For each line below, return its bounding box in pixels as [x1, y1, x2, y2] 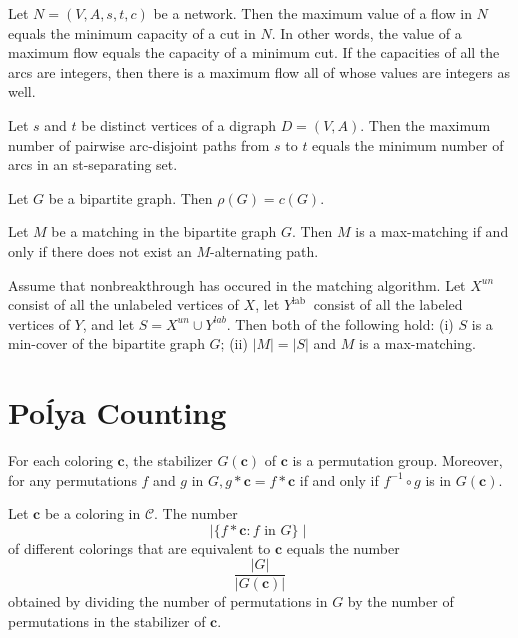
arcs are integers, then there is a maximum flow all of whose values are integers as [8, 61, 510, 82]
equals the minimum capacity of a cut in [8, 22, 256, 43]
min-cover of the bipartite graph [8, 333, 205, 354]
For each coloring [8, 450, 113, 471]
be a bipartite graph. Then [48, 187, 213, 208]
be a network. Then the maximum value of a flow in [153, 3, 472, 23]
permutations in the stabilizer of [8, 611, 206, 632]
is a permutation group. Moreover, [292, 450, 503, 471]
